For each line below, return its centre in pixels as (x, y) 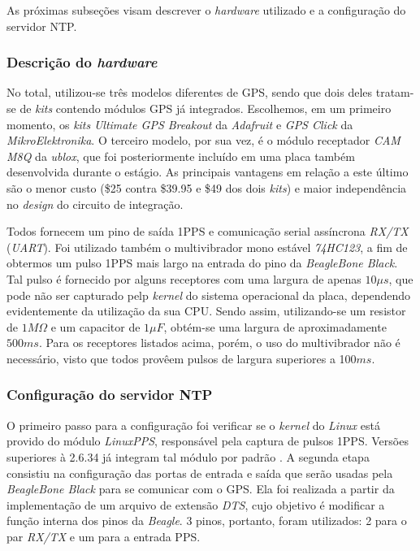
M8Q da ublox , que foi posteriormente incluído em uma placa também (181, 156)
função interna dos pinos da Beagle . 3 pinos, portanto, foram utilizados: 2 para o (207, 521)
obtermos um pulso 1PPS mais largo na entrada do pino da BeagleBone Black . (202, 263)
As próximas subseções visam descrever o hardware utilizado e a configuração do (206, 10)
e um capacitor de (95, 326)
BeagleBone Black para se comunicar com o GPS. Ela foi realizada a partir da (201, 489)
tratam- (395, 92)
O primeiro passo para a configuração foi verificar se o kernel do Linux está (193, 425)
